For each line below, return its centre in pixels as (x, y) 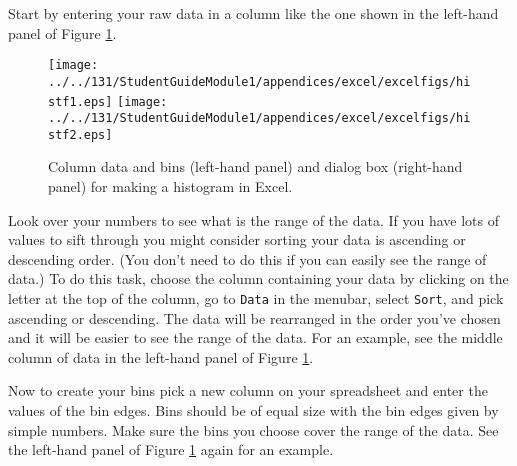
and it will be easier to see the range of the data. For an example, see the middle (255, 337)
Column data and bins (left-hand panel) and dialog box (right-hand (255, 166)
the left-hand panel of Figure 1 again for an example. (171, 449)
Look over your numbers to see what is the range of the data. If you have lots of (254, 219)
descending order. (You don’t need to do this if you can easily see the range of (247, 258)
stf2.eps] (80, 134)
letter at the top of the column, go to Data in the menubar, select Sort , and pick (256, 298)
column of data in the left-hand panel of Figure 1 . (161, 356)
